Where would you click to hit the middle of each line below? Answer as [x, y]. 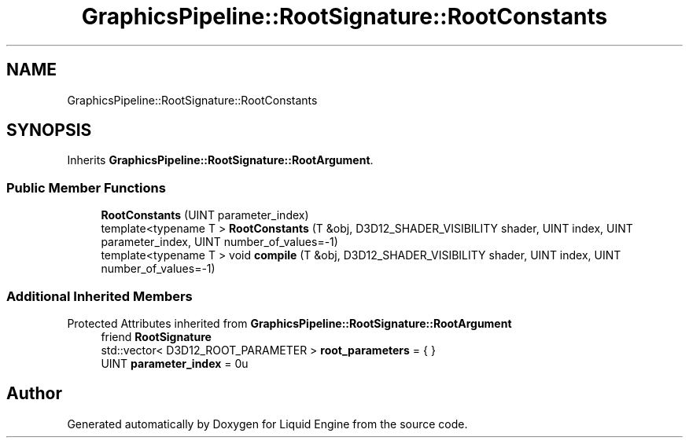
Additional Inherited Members [99, 296]
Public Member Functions [86, 187]
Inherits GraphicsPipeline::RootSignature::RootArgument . [220, 160]
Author [34, 394]
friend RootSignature [156, 336]
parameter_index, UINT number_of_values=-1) [219, 242]
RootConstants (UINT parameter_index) [205, 215]
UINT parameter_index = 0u [175, 363]
